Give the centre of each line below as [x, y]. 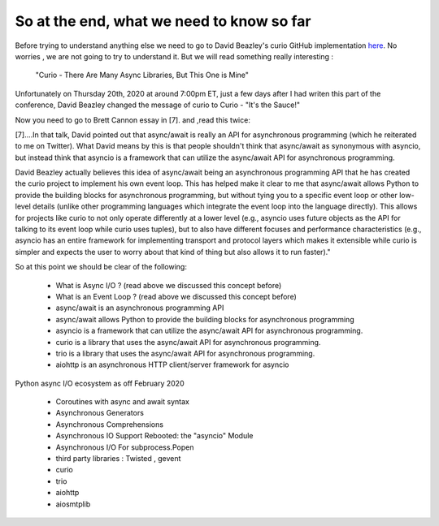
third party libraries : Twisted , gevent [118, 459]
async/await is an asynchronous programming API [140, 308]
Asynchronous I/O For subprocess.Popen [125, 447]
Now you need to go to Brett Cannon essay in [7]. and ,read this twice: [133, 120]
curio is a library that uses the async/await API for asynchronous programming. [188, 342]
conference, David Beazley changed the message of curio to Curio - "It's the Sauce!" [158, 105]
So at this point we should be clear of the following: [101, 267]
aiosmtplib [73, 504]
